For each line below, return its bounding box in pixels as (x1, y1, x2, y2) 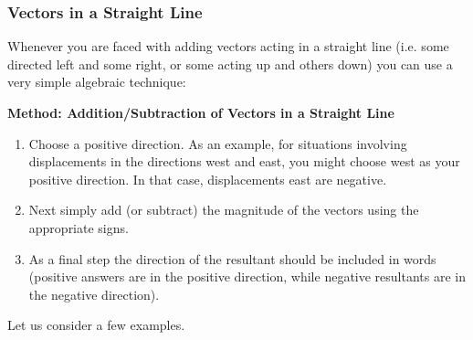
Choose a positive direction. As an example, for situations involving (28, 133, 407, 153)
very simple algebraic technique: (7, 72, 186, 91)
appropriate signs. (28, 218, 129, 237)
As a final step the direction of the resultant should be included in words (28, 249, 436, 268)
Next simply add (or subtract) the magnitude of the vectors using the (28, 200, 419, 219)
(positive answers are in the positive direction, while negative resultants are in (28, 267, 466, 286)
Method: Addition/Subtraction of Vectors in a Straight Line (7, 103, 394, 122)
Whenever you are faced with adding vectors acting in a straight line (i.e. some (7, 37, 449, 56)
